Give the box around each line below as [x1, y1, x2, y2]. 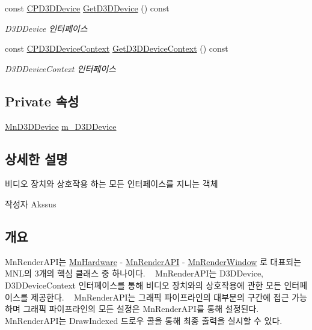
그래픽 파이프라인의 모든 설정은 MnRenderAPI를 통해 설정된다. [23, 302, 259, 315]
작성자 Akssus [5, 197, 57, 210]
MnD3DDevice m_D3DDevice [5, 120, 117, 132]
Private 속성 [5, 91, 79, 110]
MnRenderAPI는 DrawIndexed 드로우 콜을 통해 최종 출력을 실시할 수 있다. [5, 314, 283, 326]
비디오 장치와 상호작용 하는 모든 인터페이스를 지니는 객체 [5, 177, 218, 190]
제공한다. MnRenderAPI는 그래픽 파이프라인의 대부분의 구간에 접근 [31, 290, 289, 303]
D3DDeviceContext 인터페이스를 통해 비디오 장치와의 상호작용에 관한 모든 [5, 278, 281, 291]
